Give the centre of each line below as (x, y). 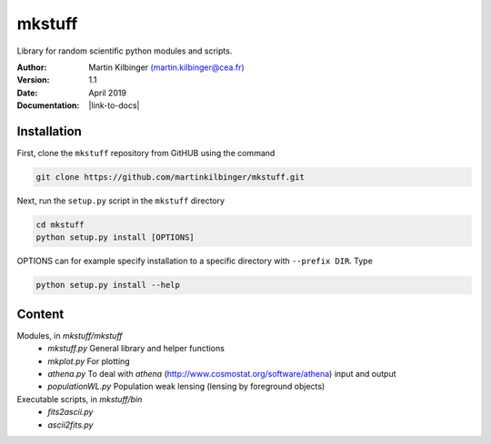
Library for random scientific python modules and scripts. (125, 51)
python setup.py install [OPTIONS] (115, 237)
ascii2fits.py (70, 424)
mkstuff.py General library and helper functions (136, 349)
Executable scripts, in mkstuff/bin (80, 399)
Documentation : (48, 105)
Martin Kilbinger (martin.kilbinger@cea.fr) (166, 67)
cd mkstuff (60, 224)
